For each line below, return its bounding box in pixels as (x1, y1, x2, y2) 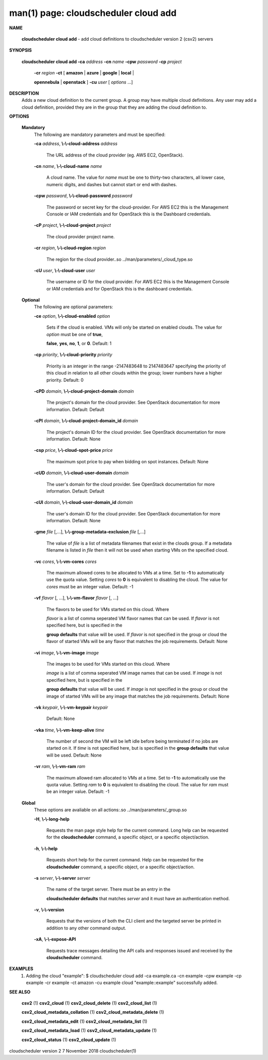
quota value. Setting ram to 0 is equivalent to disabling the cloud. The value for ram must (46, 782, 229, 788)
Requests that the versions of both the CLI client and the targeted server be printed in (46, 918, 222, 924)
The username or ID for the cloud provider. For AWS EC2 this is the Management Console (46, 279, 229, 285)
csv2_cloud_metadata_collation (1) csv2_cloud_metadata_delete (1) (21, 1009, 164, 1015)
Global (21, 800, 36, 806)
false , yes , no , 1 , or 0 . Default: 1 (46, 341, 112, 347)
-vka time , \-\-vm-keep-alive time (34, 727, 104, 733)
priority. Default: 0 (46, 377, 84, 383)
